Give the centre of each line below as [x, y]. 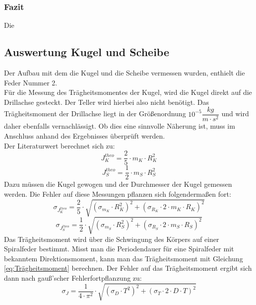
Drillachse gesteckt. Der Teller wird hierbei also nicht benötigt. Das [106, 102]
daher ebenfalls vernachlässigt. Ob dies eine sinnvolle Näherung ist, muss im [120, 126]
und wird [235, 114]
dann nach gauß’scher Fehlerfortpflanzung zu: [73, 278]
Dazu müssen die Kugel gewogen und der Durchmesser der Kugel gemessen [118, 184]
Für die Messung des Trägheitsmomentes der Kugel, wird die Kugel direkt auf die [128, 92]
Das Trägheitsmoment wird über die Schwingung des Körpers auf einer [112, 239]
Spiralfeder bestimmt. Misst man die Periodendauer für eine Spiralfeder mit [119, 249]
